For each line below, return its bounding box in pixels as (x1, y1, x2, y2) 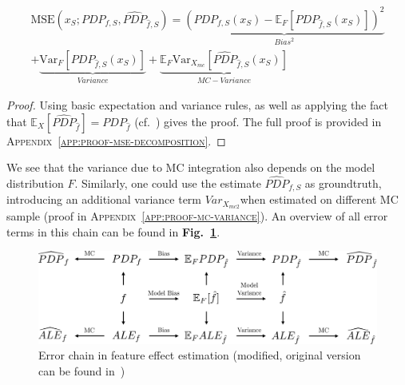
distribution (6, 174, 64, 191)
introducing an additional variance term (6, 191, 201, 208)
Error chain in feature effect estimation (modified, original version (38, 347, 361, 363)
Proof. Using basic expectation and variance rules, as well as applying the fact (6, 96, 388, 113)
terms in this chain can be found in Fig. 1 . (6, 223, 220, 240)
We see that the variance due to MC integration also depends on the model (6, 159, 375, 176)
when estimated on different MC (240, 191, 399, 208)
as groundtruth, (304, 174, 382, 191)
